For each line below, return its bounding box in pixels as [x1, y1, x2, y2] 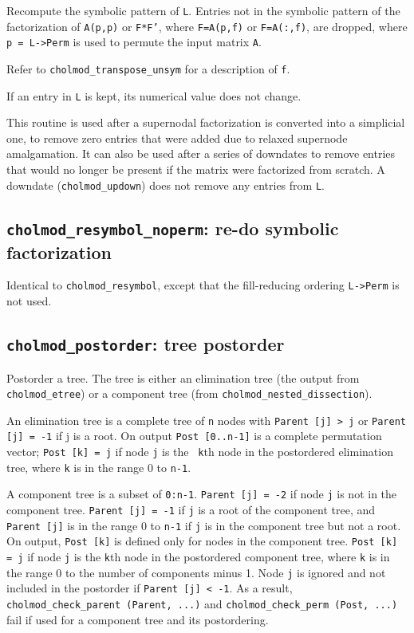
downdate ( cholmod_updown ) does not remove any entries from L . [6, 176, 325, 193]
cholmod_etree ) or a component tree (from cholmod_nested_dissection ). [6, 385, 373, 402]
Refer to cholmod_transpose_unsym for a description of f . [6, 60, 290, 77]
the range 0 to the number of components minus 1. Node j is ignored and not [6, 564, 386, 580]
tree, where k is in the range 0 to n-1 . [6, 458, 191, 475]
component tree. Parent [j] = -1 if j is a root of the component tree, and [6, 501, 376, 518]
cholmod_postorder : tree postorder [6, 332, 285, 356]
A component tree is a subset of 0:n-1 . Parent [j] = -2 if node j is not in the [6, 486, 397, 502]
